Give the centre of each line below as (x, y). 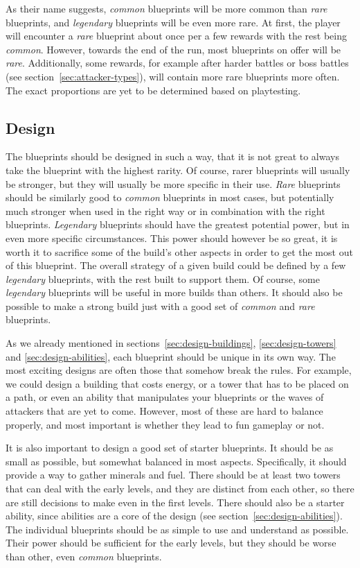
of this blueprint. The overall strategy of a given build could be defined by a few (176, 265)
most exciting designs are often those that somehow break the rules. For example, (179, 370)
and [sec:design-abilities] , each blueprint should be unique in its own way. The (171, 356)
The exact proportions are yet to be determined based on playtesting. (153, 90)
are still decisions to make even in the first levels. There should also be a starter (175, 502)
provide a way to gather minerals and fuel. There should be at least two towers (173, 475)
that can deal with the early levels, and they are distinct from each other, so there (180, 489)
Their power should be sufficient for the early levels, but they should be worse (171, 543)
